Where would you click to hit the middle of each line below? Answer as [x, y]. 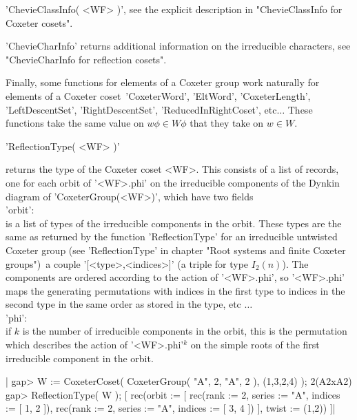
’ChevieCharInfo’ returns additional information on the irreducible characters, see [178, 46]
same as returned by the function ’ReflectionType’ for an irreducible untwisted [172, 237]
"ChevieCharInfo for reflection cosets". [86, 59]
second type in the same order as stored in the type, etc [123, 304]
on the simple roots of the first [255, 345]
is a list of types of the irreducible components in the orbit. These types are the [174, 223]
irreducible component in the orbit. [80, 358]
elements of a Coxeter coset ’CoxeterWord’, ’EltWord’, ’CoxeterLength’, [158, 95]
